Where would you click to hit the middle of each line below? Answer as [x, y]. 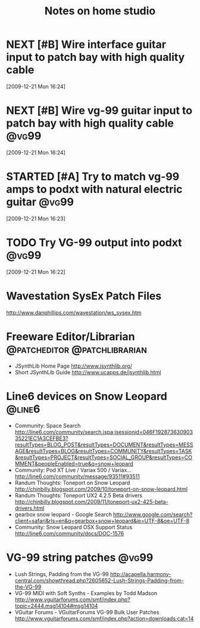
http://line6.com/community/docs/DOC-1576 [69, 533]
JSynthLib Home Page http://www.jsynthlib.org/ [73, 366]
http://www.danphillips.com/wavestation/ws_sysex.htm [74, 312]
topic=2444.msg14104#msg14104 [56, 606]
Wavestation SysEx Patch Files [84, 296]
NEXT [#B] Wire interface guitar [86, 44]
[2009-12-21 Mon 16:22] [36, 272]
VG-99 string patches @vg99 [80, 557]
